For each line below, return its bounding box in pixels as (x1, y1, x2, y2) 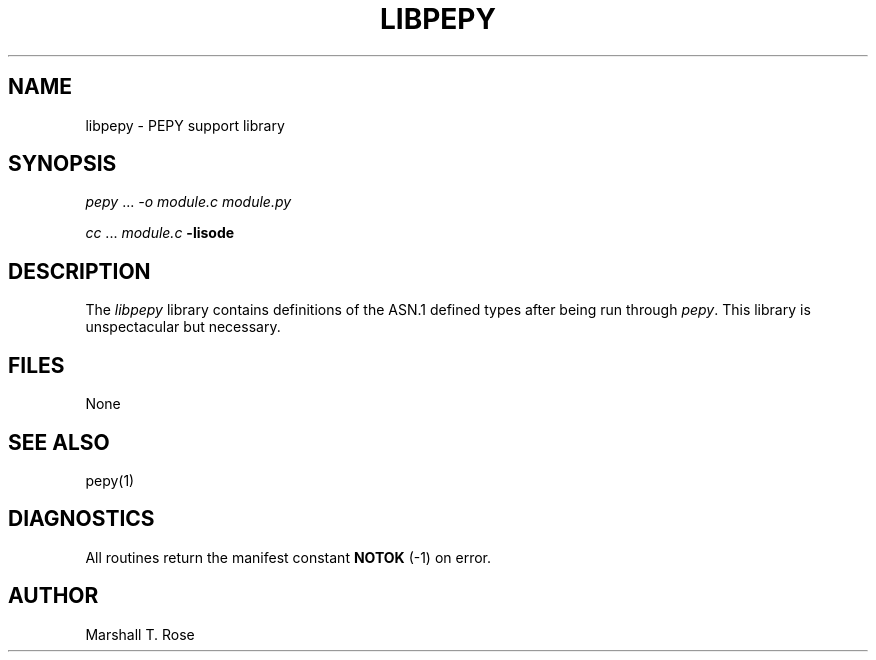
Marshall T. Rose (85, 625, 195, 643)
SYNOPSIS (8, 151, 117, 177)
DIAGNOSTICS (8, 506, 155, 532)
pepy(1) (85, 471, 135, 489)
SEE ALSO (8, 429, 110, 455)
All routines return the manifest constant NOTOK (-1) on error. (85, 548, 492, 566)
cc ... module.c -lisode (85, 224, 235, 242)
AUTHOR (8, 583, 99, 609)
